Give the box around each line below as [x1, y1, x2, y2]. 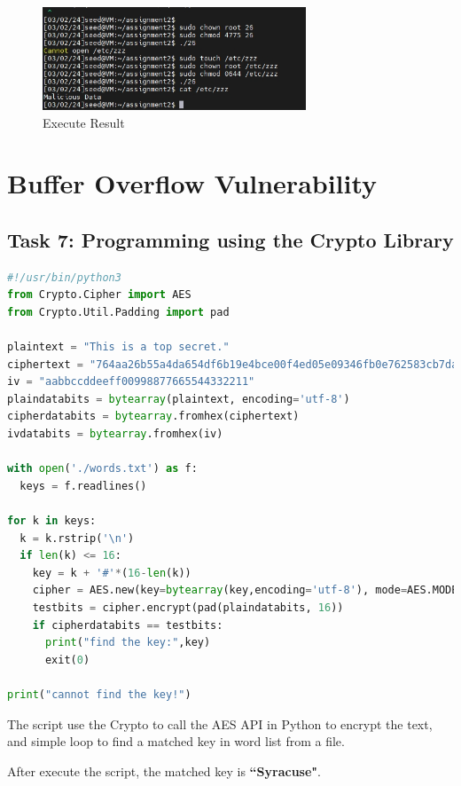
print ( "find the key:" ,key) [44, 636, 211, 649]
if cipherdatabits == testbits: [32, 618, 223, 632]
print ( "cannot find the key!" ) [7, 688, 191, 701]
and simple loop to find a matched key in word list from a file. [7, 732, 345, 751]
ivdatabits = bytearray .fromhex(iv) [7, 428, 223, 441]
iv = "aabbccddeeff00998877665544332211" [7, 375, 255, 389]
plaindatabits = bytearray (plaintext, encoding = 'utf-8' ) [7, 392, 350, 405]
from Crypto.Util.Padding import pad [7, 305, 230, 318]
